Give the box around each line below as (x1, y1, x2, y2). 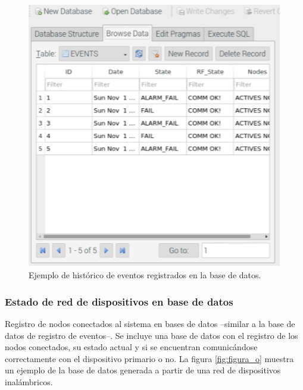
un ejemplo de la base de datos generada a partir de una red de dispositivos (5, 364, 281, 376)
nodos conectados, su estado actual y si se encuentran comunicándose (5, 341, 258, 353)
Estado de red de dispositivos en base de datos (5, 294, 233, 309)
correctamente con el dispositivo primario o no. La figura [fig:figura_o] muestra (5, 352, 294, 364)
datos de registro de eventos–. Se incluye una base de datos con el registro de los (5, 329, 298, 341)
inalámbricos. (5, 376, 53, 388)
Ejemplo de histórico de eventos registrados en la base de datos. (29, 269, 261, 281)
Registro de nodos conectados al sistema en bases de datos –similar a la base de (5, 317, 295, 330)
